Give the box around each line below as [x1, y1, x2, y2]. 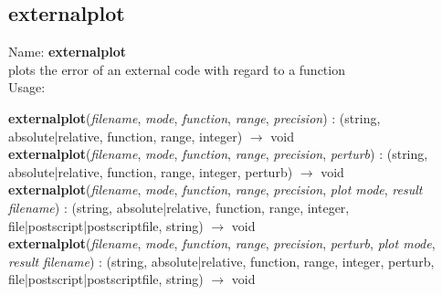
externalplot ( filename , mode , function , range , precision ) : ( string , [8, 108, 381, 127]
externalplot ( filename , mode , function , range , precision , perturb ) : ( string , [8, 144, 428, 163]
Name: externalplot [8, 42, 127, 61]
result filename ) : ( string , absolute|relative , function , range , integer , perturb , [8, 251, 435, 270]
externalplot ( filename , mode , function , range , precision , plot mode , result [8, 180, 423, 199]
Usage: [8, 78, 46, 97]
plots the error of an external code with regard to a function [8, 59, 345, 79]
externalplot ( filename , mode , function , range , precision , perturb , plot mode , [8, 234, 436, 253]
